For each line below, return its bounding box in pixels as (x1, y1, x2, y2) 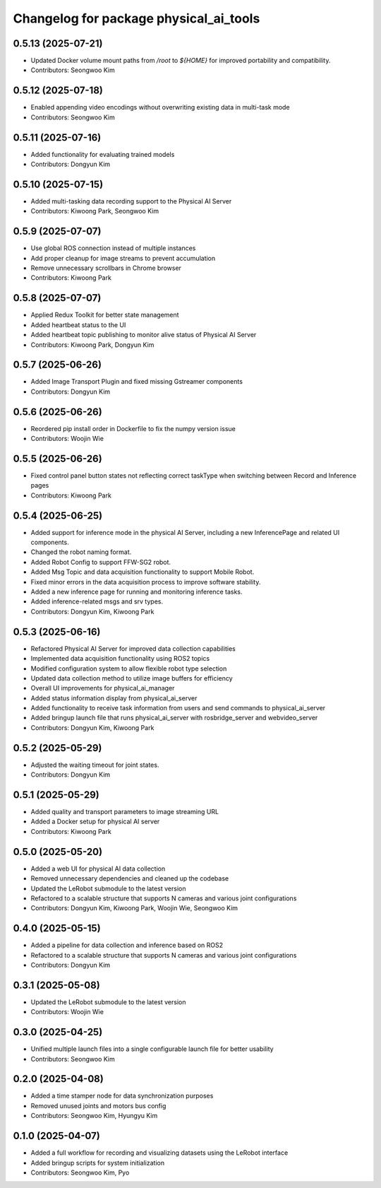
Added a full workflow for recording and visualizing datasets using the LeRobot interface (30, 1148, 289, 1157)
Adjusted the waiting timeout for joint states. (30, 760, 159, 769)
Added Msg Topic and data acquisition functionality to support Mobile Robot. (30, 567, 255, 576)
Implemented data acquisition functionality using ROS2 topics (30, 654, 210, 663)
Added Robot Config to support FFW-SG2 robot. (30, 558, 171, 566)
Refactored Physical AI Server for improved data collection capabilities (30, 644, 236, 653)
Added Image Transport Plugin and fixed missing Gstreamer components (30, 377, 243, 386)
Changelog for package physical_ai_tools (13, 11, 260, 26)
